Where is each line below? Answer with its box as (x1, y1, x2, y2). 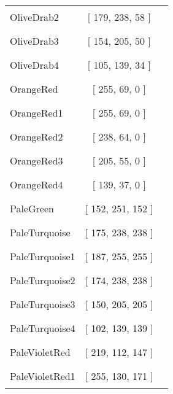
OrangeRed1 (10, 106, 63, 120)
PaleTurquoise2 (10, 273, 75, 287)
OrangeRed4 (10, 177, 63, 191)
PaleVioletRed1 (10, 369, 75, 383)
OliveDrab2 (10, 10, 59, 24)
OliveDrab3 (10, 34, 59, 48)
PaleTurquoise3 (10, 297, 75, 311)
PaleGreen (10, 201, 54, 215)
